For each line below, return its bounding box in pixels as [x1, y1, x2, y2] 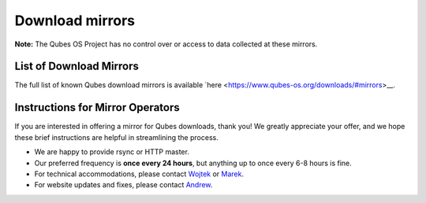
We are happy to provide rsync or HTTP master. [34, 147, 189, 157]
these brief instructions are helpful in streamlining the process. [14, 132, 219, 142]
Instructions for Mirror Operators [14, 101, 181, 114]
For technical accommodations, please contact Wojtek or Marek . [34, 169, 245, 179]
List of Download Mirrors [14, 60, 140, 73]
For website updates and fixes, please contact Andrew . [34, 180, 213, 190]
